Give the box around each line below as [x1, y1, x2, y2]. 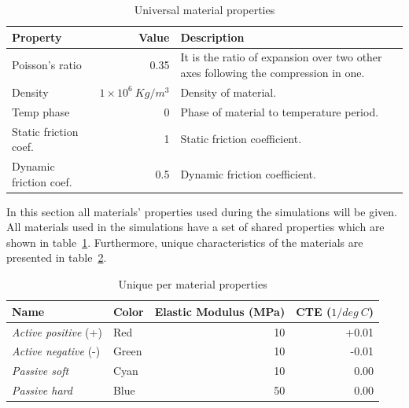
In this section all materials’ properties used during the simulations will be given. [6, 203, 397, 219]
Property [12, 28, 62, 45]
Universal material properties [134, 2, 275, 17]
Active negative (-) [12, 343, 101, 359]
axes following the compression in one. [180, 64, 365, 81]
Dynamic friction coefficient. [180, 165, 316, 182]
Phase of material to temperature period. [180, 103, 379, 119]
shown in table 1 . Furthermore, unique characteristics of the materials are [6, 233, 363, 250]
